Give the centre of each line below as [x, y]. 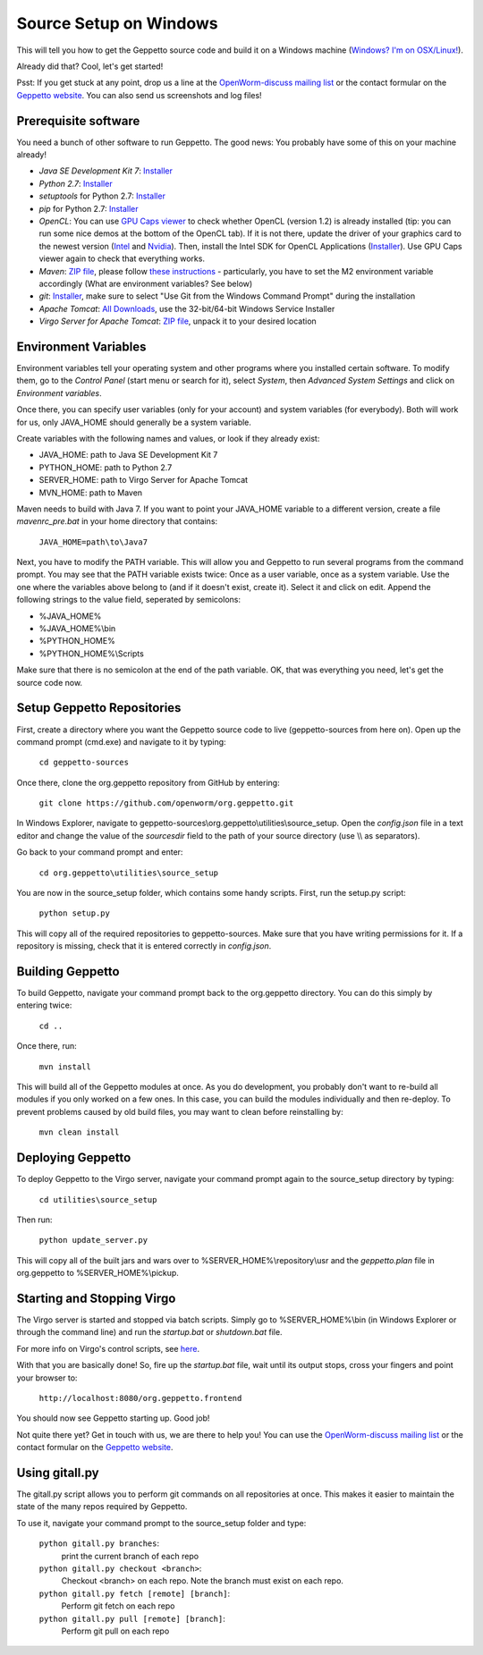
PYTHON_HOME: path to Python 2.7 [106, 467]
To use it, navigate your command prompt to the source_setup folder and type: [161, 1523]
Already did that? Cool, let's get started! [90, 66]
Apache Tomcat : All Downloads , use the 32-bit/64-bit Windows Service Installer [187, 308]
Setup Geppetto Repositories [99, 708]
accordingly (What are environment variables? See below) [146, 283]
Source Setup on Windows [117, 23]
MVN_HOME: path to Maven [91, 493]
